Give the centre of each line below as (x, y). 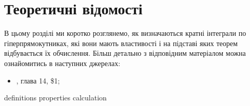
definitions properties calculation (55, 98)
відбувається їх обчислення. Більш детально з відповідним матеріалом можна (125, 53)
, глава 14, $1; (38, 80)
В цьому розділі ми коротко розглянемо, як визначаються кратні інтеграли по (125, 33)
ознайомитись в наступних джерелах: (62, 63)
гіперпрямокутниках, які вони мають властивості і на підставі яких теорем (121, 43)
